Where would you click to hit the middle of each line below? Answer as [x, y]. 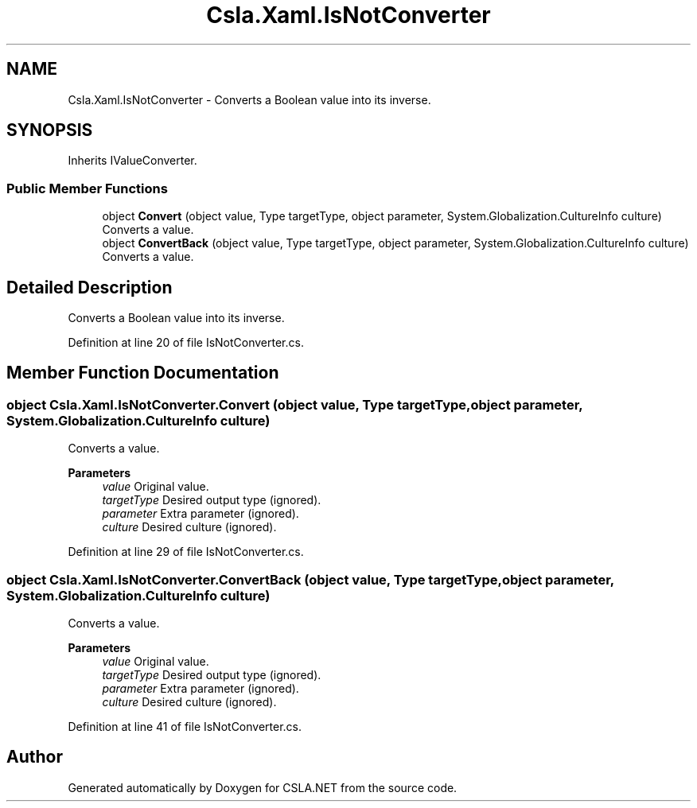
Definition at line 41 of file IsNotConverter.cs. [185, 726]
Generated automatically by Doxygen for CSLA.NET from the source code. [263, 787]
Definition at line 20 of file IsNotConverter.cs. [186, 343]
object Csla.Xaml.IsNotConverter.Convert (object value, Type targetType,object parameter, [295, 404]
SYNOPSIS [50, 130]
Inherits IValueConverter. [132, 161]
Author [35, 757]
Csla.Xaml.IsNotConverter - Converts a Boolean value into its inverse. [249, 99]
